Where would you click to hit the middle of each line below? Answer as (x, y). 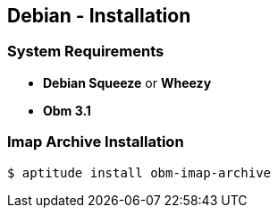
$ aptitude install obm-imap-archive (139, 172)
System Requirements (86, 52)
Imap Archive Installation (96, 142)
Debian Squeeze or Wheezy (127, 82)
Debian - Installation (99, 16)
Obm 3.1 (67, 110)
